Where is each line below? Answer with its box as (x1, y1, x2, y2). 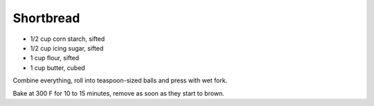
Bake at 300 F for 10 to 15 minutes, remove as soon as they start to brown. (12, 89, 224, 97)
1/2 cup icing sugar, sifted (30, 44, 104, 52)
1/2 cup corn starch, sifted (30, 35, 105, 43)
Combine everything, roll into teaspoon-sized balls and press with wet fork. (12, 76, 228, 85)
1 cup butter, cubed (30, 63, 86, 72)
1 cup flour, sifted (30, 54, 80, 62)
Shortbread (12, 10, 80, 26)
